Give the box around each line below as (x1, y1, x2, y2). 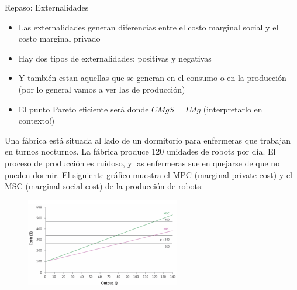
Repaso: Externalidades (5, 1, 89, 13)
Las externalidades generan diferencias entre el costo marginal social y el (18, 21, 279, 33)
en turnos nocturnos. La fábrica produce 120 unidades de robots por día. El (5, 145, 276, 158)
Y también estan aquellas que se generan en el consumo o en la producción (18, 71, 286, 84)
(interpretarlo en (203, 103, 263, 115)
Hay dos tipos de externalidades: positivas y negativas (18, 52, 212, 64)
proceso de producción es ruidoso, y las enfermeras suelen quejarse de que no (5, 156, 280, 169)
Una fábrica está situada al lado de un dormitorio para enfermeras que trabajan (5, 134, 291, 146)
